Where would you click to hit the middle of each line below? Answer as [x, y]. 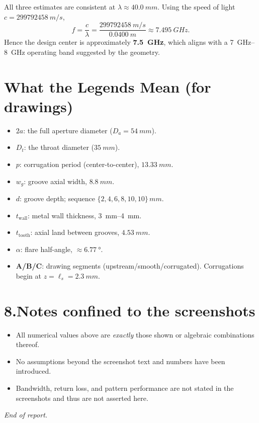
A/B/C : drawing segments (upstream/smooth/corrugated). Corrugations [130, 266]
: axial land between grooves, [75, 232]
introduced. [33, 371]
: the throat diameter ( [59, 147]
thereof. [28, 344]
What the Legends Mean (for [108, 86]
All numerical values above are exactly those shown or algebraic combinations [135, 334]
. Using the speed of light [196, 7]
